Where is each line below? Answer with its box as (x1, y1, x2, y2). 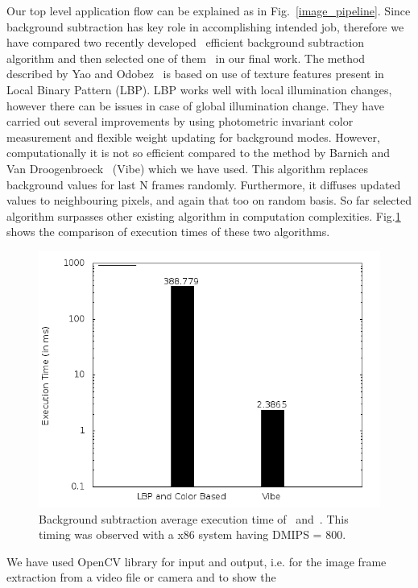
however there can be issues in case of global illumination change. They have (6, 97, 384, 114)
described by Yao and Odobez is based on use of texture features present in (6, 65, 384, 82)
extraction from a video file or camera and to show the (6, 569, 276, 586)
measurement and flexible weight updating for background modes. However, (6, 128, 380, 145)
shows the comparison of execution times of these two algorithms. (6, 223, 330, 240)
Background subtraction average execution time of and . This (39, 510, 349, 527)
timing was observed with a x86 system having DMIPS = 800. (39, 526, 346, 543)
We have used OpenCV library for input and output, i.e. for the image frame (6, 553, 387, 569)
